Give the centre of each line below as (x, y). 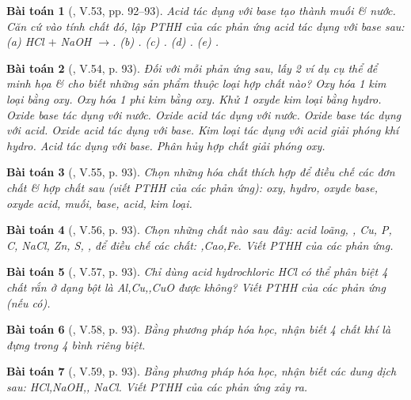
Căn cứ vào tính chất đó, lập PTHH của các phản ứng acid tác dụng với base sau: (205, 26)
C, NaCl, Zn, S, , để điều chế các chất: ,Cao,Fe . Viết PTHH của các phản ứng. (200, 245)
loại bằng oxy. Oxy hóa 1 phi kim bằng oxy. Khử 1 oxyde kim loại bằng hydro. (194, 98)
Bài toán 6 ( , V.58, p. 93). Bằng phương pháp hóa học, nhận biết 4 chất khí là (199, 329)
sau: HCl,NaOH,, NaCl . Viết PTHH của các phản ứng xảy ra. (157, 386)
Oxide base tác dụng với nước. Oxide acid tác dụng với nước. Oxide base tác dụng (204, 114)
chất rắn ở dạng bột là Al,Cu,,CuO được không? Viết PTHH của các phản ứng (196, 287)
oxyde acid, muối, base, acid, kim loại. (99, 203)
